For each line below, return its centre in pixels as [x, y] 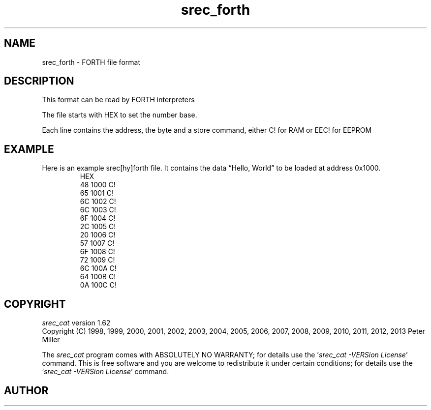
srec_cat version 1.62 [76, 323]
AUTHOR [26, 390]
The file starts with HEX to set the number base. [120, 115]
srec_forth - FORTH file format [91, 62]
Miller [51, 340]
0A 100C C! [98, 285]
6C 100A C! [98, 268]
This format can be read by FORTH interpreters [118, 100]
